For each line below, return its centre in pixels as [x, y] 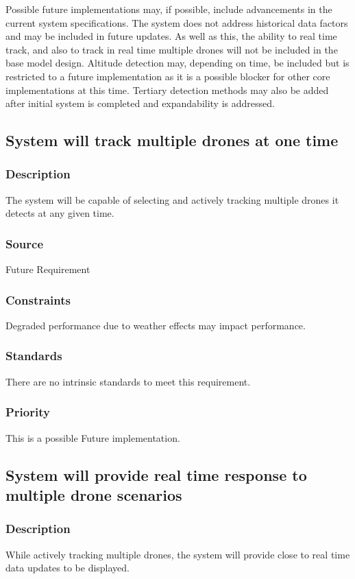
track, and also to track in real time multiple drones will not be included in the [172, 49]
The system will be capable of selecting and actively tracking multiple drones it [172, 199]
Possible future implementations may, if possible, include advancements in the [169, 9]
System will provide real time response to [156, 474]
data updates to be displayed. [68, 568]
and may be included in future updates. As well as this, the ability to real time [171, 36]
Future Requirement [48, 269]
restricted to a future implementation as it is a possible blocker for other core [168, 76]
